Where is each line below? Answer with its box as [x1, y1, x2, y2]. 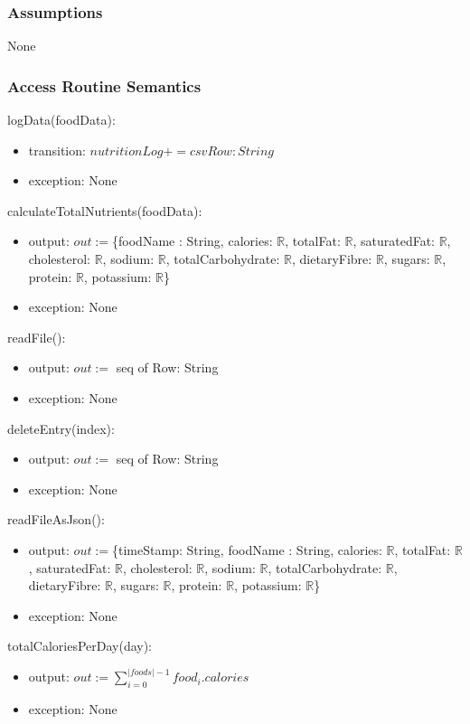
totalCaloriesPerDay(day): [7, 636, 153, 655]
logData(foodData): [7, 110, 116, 129]
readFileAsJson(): [7, 510, 105, 529]
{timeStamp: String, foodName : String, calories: [112, 540, 382, 559]
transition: [28, 140, 86, 159]
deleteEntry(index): [7, 418, 115, 437]
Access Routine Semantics [7, 74, 202, 97]
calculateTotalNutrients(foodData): [7, 201, 202, 220]
